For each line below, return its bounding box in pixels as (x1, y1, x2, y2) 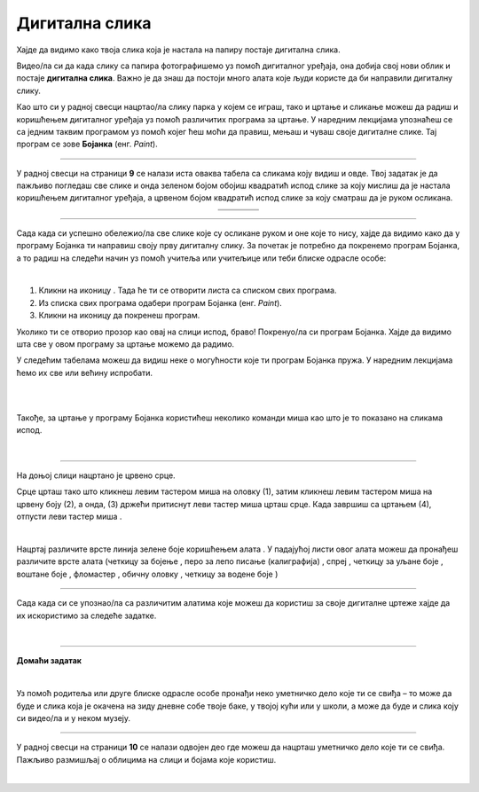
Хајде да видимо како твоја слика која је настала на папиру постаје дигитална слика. (16, 44, 341, 55)
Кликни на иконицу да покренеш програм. (38, 310, 200, 321)
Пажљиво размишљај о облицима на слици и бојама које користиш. (16, 754, 277, 765)
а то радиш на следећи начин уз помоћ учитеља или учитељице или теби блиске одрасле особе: (16, 253, 387, 263)
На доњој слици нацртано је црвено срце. (16, 470, 177, 481)
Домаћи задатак (16, 655, 82, 666)
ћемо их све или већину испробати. (16, 367, 153, 378)
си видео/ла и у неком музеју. (16, 712, 130, 723)
